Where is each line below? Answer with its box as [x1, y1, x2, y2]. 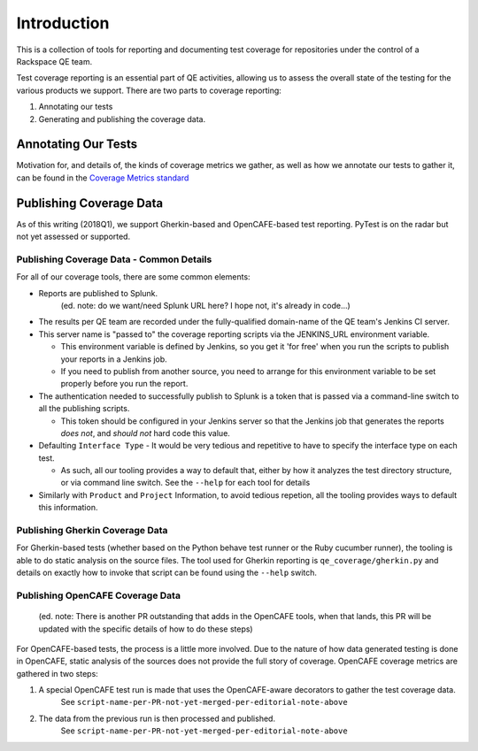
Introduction [16, 13, 110, 33]
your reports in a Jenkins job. [60, 354, 167, 364]
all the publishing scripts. [38, 403, 130, 414]
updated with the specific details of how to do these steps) [38, 624, 253, 634]
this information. [38, 502, 98, 513]
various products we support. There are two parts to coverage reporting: [16, 85, 282, 96]
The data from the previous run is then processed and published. [38, 713, 276, 724]
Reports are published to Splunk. [38, 287, 158, 298]
